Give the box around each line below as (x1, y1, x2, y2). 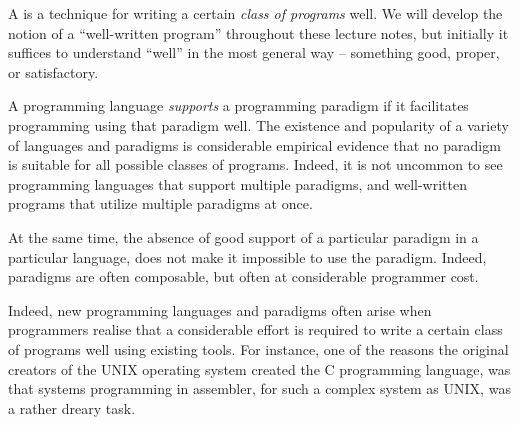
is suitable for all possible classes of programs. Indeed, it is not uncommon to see (8, 154, 503, 175)
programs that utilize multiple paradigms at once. (8, 193, 313, 214)
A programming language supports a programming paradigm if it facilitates (8, 95, 469, 116)
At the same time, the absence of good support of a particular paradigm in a (8, 226, 479, 247)
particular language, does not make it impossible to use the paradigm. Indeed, (8, 246, 487, 267)
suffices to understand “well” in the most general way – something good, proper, (8, 42, 500, 63)
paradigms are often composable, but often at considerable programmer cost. (8, 266, 479, 287)
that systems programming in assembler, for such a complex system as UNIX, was (8, 378, 511, 399)
